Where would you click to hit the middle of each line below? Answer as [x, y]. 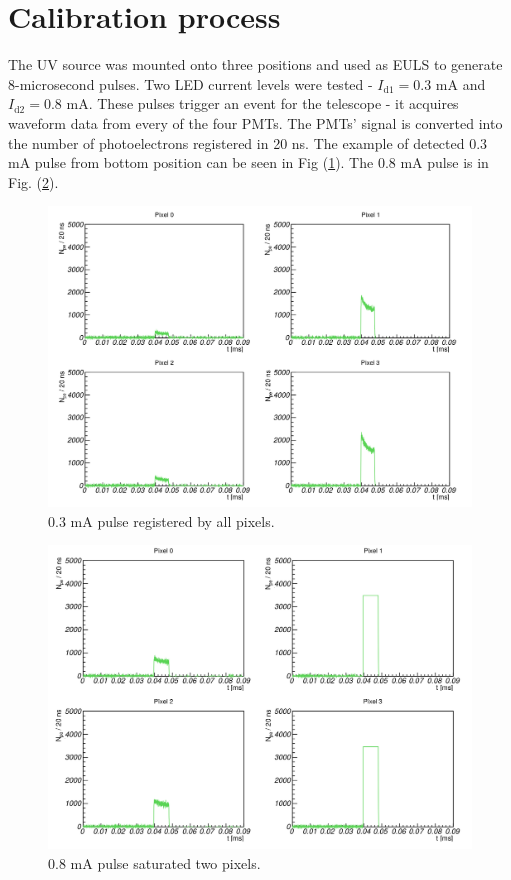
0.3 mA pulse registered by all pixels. [161, 520]
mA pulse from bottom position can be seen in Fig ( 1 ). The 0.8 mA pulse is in [248, 162]
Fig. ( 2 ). [33, 181]
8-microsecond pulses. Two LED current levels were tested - [190, 83]
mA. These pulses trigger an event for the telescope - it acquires [262, 103]
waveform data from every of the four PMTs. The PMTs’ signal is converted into [255, 122]
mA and [460, 83]
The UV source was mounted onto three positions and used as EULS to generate [255, 64]
